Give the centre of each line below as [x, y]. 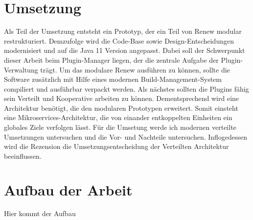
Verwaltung [21, 69]
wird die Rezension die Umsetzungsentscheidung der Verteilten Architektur [116, 146]
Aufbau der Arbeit [68, 189]
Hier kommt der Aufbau [40, 213]
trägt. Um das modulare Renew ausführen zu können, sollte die [135, 69]
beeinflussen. [23, 156]
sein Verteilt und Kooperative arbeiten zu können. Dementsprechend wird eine [122, 98]
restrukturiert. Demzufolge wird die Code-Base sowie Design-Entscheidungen [119, 40]
